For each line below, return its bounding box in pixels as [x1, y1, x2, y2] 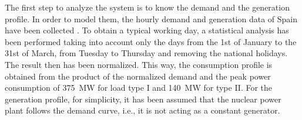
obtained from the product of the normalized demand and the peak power [5, 70, 271, 82]
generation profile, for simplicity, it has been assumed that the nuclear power [5, 92, 281, 105]
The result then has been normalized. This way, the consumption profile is [5, 58, 273, 70]
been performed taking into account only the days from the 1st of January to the [5, 35, 297, 47]
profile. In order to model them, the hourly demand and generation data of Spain [5, 12, 298, 25]
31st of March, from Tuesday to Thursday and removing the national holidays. [5, 47, 288, 59]
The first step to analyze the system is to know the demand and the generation [5, 1, 290, 13]
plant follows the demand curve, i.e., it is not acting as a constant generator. [5, 104, 280, 116]
